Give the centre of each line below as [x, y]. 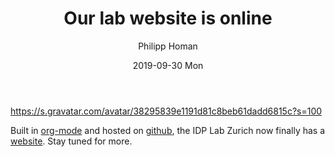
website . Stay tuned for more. [71, 141]
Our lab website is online [168, 18]
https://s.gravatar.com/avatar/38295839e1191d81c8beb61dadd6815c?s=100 [166, 111]
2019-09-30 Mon [168, 65]
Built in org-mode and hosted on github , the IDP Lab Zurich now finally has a [168, 130]
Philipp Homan [168, 46]
